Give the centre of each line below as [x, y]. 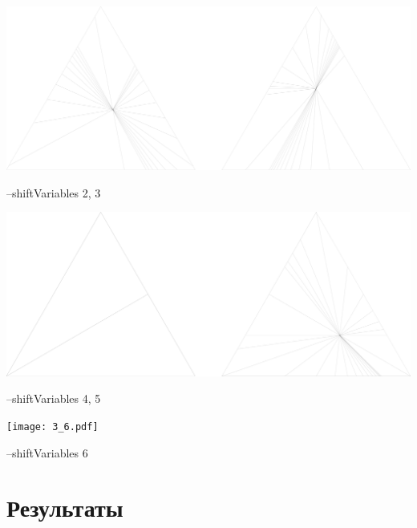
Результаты [65, 508]
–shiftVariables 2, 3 [54, 192]
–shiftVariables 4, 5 [54, 398]
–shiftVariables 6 [47, 452]
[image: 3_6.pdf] [53, 426]
